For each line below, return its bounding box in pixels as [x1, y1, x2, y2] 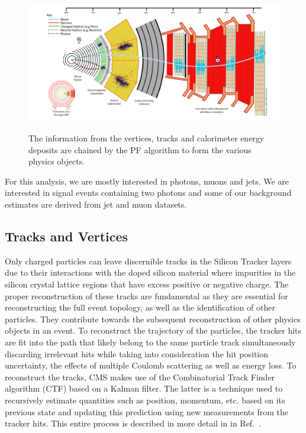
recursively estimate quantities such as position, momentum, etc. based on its [5, 393, 285, 406]
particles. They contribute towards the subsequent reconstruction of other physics [5, 312, 301, 325]
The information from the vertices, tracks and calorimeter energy [28, 132, 265, 144]
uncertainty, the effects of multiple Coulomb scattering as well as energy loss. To [5, 359, 297, 371]
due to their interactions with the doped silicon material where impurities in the [5, 266, 296, 279]
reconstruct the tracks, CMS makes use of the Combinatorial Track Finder [5, 370, 275, 383]
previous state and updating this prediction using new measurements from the [5, 405, 288, 418]
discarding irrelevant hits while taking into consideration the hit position [5, 347, 269, 360]
